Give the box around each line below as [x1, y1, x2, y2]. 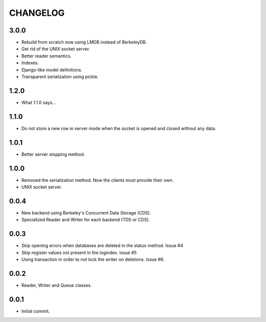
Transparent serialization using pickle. [21, 74, 99, 80]
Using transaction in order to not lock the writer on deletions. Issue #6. [21, 256, 165, 262]
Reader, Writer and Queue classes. [21, 282, 92, 288]
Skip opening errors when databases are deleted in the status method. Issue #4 [21, 243, 183, 249]
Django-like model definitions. [21, 67, 83, 72]
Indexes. [21, 60, 39, 66]
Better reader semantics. [21, 53, 72, 59]
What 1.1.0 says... [21, 99, 56, 106]
